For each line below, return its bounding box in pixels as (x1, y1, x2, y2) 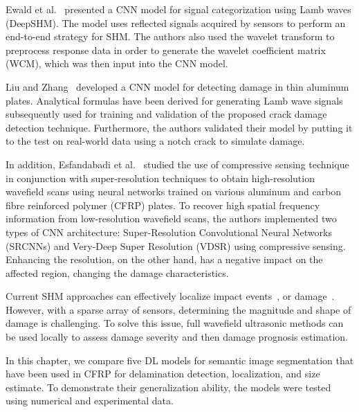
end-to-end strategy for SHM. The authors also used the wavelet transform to (6, 29, 335, 44)
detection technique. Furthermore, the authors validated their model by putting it (6, 120, 353, 134)
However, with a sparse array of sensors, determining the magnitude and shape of (6, 302, 351, 316)
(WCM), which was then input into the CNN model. (6, 56, 228, 71)
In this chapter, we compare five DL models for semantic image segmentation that (6, 352, 354, 367)
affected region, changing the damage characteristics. (6, 265, 229, 280)
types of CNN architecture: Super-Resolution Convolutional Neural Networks (6, 224, 332, 239)
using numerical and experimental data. (6, 393, 174, 408)
